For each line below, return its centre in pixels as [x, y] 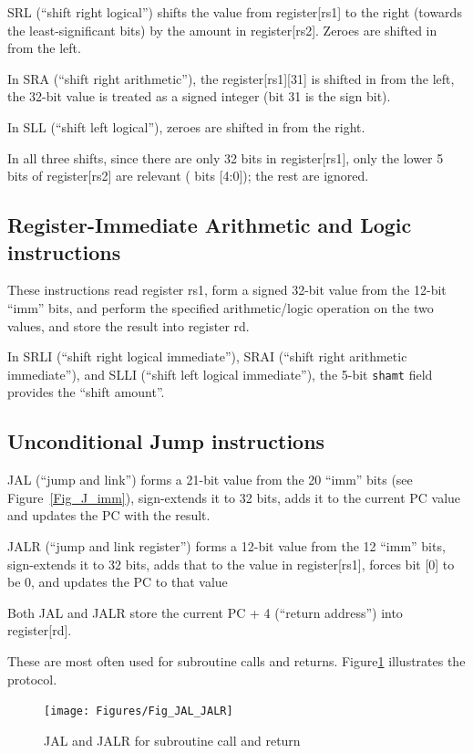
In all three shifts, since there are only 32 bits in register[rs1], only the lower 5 [226, 157]
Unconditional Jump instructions [166, 441]
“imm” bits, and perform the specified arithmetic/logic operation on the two [221, 307]
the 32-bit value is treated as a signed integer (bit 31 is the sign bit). [199, 96]
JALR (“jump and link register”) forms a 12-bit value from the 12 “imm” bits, [226, 545]
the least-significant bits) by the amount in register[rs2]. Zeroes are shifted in [222, 30]
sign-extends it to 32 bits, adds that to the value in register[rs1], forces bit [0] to [231, 564]
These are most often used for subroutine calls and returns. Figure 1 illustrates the [236, 660]
